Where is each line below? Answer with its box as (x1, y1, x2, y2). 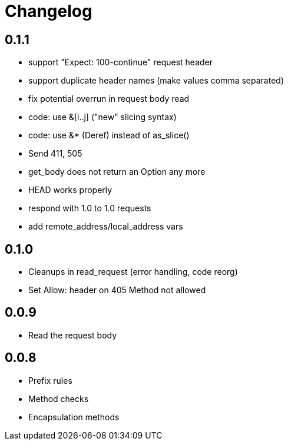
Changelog (5, 1, 92, 21)
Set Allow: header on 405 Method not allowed (28, 285, 206, 295)
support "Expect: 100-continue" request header (28, 57, 213, 68)
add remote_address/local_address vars (28, 221, 183, 232)
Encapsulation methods (28, 411, 120, 422)
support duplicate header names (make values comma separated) (28, 75, 284, 86)
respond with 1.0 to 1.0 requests (28, 203, 151, 214)
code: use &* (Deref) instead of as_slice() (28, 130, 190, 141)
